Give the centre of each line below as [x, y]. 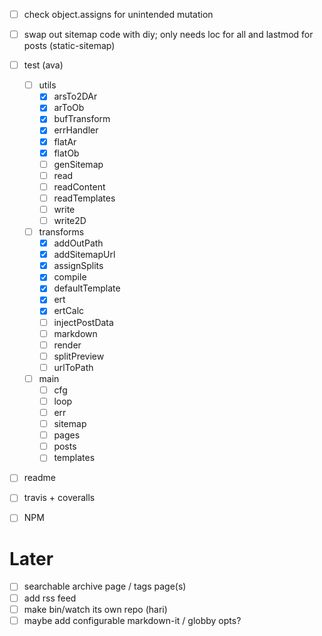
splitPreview [79, 356]
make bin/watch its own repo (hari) [95, 609]
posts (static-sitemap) [69, 46]
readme [39, 478]
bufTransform [82, 119]
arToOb [69, 108]
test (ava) [43, 65]
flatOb [66, 153]
